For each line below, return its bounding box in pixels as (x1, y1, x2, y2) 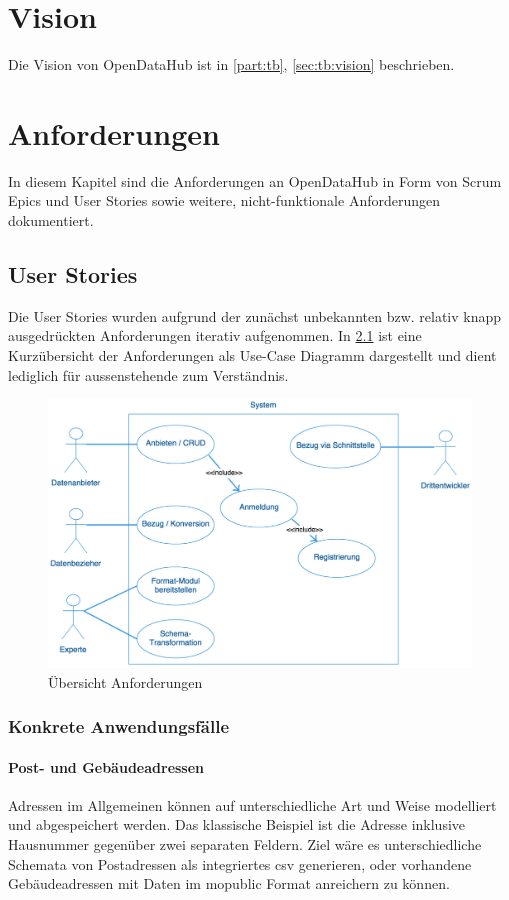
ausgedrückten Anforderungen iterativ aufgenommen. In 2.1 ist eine (8, 325, 422, 346)
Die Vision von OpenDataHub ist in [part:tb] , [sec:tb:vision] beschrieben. (8, 54, 455, 75)
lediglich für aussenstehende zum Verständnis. (8, 364, 289, 385)
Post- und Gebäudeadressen (8, 756, 205, 777)
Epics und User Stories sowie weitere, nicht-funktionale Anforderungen (8, 190, 440, 211)
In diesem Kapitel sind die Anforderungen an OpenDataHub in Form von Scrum (8, 170, 502, 191)
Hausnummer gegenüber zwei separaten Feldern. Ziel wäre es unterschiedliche (8, 833, 482, 854)
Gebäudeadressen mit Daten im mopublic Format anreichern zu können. (8, 873, 450, 894)
